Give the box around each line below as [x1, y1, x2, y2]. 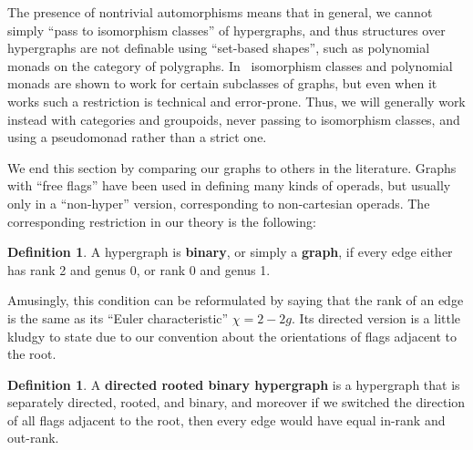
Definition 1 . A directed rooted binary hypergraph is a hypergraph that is [7, 374, 460, 394]
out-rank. [7, 428, 59, 447]
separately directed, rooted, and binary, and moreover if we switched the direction [7, 393, 466, 412]
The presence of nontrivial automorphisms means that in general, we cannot [7, 3, 433, 21]
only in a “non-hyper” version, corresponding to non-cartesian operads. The [7, 193, 430, 212]
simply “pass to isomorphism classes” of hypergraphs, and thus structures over [7, 20, 446, 39]
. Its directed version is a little [292, 308, 461, 327]
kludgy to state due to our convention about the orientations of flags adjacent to [7, 326, 458, 345]
